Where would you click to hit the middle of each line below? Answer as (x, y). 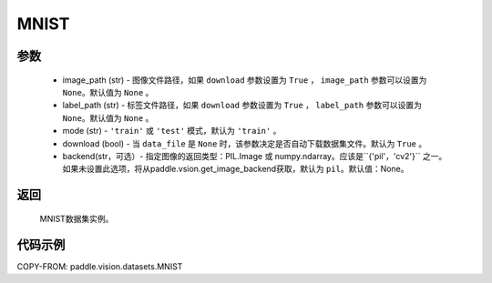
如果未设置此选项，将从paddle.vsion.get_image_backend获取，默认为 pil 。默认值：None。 (236, 169)
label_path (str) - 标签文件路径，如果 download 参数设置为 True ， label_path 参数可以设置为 (242, 106)
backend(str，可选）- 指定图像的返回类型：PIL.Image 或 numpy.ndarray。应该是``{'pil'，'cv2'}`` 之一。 (255, 156)
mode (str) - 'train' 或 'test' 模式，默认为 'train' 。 (172, 131)
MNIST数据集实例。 (77, 218)
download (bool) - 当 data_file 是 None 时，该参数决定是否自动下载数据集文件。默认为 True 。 (245, 143)
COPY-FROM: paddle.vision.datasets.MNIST (100, 266)
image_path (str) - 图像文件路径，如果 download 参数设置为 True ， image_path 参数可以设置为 (245, 80)
